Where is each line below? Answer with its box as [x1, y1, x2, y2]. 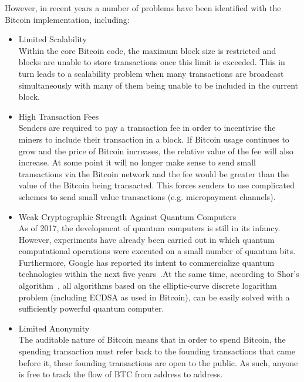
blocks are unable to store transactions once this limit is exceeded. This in [18, 56, 285, 68]
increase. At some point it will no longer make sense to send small [18, 156, 256, 168]
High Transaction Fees [18, 110, 99, 122]
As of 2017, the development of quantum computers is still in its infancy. [18, 222, 281, 234]
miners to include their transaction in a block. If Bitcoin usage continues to [18, 133, 289, 145]
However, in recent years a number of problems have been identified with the [5, 2, 281, 13]
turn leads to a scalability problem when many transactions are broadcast [18, 67, 284, 79]
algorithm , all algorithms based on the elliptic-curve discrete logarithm [18, 279, 277, 292]
